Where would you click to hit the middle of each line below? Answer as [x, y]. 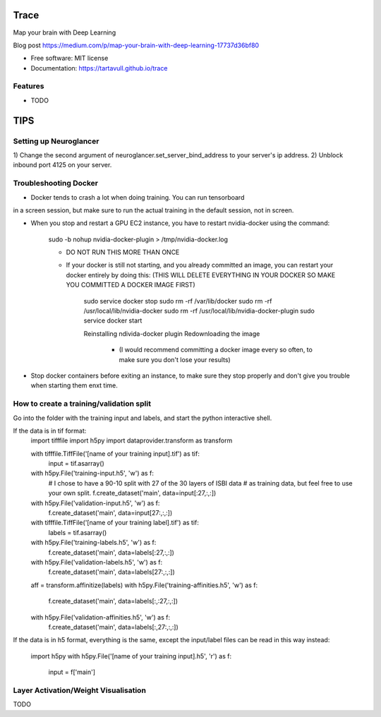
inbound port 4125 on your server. [62, 165]
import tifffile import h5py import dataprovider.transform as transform [132, 440]
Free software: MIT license [69, 58]
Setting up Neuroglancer [56, 141]
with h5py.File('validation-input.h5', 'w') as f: [95, 503]
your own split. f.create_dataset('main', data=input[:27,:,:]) [132, 493]
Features [29, 86]
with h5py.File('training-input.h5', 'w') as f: [92, 474]
